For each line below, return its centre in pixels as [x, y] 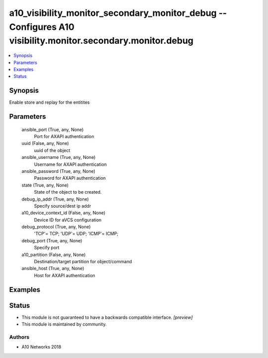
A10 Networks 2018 [41, 347]
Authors [19, 337]
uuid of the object [52, 150]
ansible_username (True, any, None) [59, 157]
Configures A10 [42, 27]
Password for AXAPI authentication [70, 178]
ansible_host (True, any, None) [53, 269]
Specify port [47, 248]
